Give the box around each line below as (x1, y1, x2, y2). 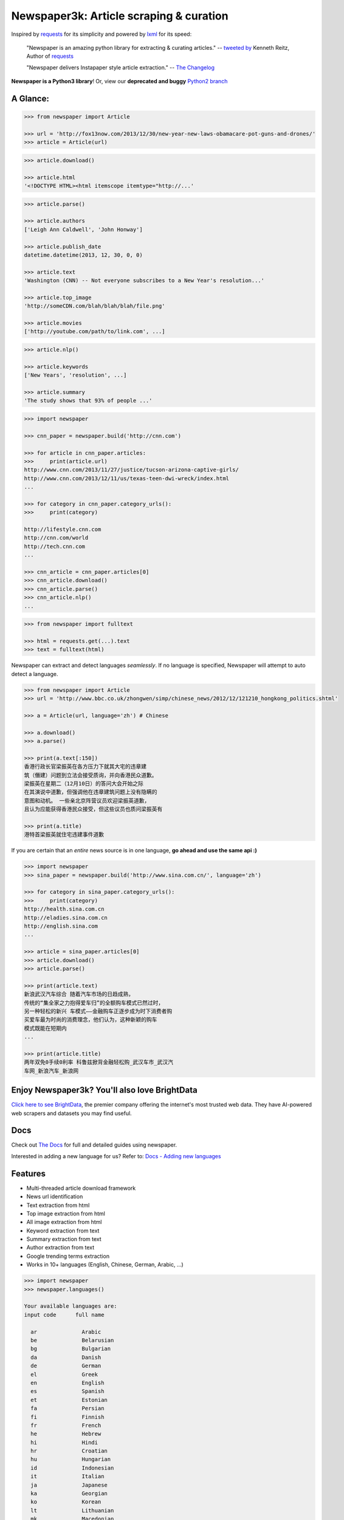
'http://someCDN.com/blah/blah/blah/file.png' (24, 303, 165, 309)
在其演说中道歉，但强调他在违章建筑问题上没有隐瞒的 (24, 789, 157, 796)
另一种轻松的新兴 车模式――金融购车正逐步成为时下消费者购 (24, 1007, 173, 1015)
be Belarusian (30, 1336, 114, 1344)
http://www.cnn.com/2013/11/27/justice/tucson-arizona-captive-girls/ (24, 466, 239, 474)
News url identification (26, 1193, 83, 1200)
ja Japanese (30, 1481, 108, 1488)
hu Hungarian (30, 1456, 111, 1463)
